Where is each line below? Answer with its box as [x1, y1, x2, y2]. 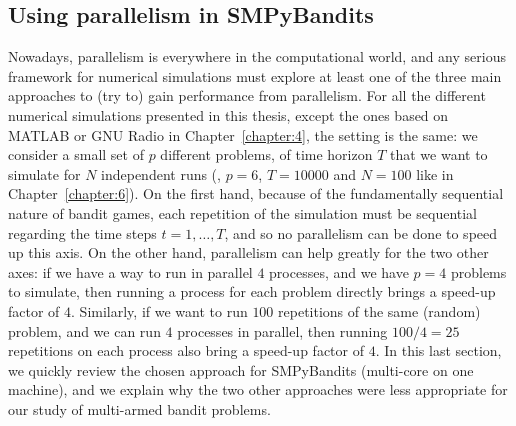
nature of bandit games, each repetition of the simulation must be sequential [8, 202, 477, 223]
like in [416, 163, 454, 184]
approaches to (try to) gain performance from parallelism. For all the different [8, 85, 486, 106]
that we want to [390, 144, 488, 165]
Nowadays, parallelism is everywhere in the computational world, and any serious [8, 46, 506, 67]
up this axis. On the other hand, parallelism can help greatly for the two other [8, 242, 489, 263]
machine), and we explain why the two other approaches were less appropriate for [8, 379, 508, 400]
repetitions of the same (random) [278, 300, 481, 321]
